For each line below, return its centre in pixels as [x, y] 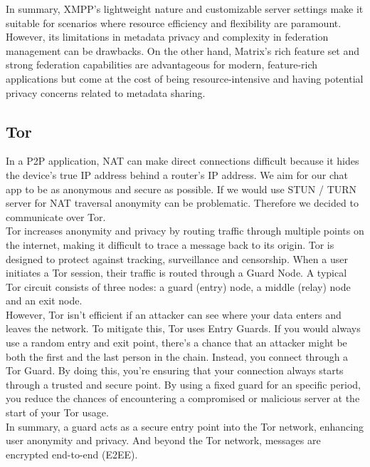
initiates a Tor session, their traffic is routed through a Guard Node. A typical [176, 273]
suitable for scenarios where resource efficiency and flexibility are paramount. [174, 22]
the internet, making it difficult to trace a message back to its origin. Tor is [170, 244]
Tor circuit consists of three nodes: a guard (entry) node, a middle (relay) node [178, 286]
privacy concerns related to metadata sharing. [106, 92]
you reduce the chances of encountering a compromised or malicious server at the [183, 398]
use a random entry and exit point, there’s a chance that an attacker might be [176, 343]
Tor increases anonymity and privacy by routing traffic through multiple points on [185, 231]
